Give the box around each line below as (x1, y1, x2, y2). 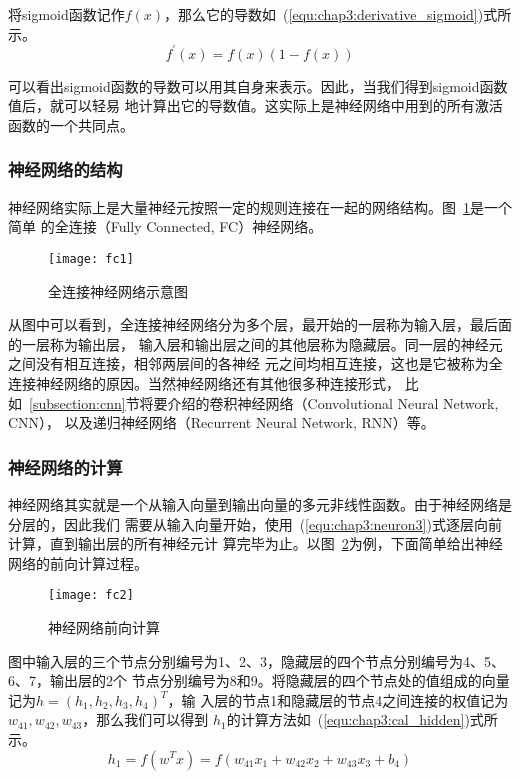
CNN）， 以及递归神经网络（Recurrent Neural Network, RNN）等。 (8, 412, 435, 433)
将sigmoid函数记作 (8, 4, 125, 24)
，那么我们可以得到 (82, 709, 209, 730)
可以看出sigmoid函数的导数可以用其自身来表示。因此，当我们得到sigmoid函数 (8, 75, 508, 96)
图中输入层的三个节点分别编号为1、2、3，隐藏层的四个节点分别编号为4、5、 (8, 650, 505, 671)
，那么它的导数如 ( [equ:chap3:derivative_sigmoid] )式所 (164, 4, 512, 24)
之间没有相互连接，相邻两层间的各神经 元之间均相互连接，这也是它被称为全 (8, 353, 503, 374)
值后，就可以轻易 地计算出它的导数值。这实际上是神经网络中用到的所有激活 (8, 95, 503, 116)
